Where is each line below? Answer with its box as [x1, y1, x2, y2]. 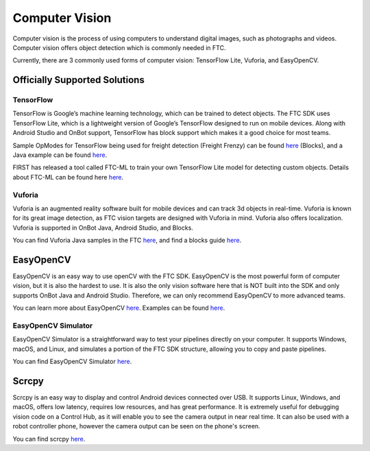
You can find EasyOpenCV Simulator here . [12, 357, 132, 366]
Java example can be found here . [12, 151, 108, 159]
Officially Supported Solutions [12, 74, 145, 86]
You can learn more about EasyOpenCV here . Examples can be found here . [12, 304, 225, 312]
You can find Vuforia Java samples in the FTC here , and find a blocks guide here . [12, 236, 242, 245]
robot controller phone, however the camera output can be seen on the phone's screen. [12, 422, 260, 430]
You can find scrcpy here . [12, 435, 86, 443]
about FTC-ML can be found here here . [12, 173, 124, 181]
